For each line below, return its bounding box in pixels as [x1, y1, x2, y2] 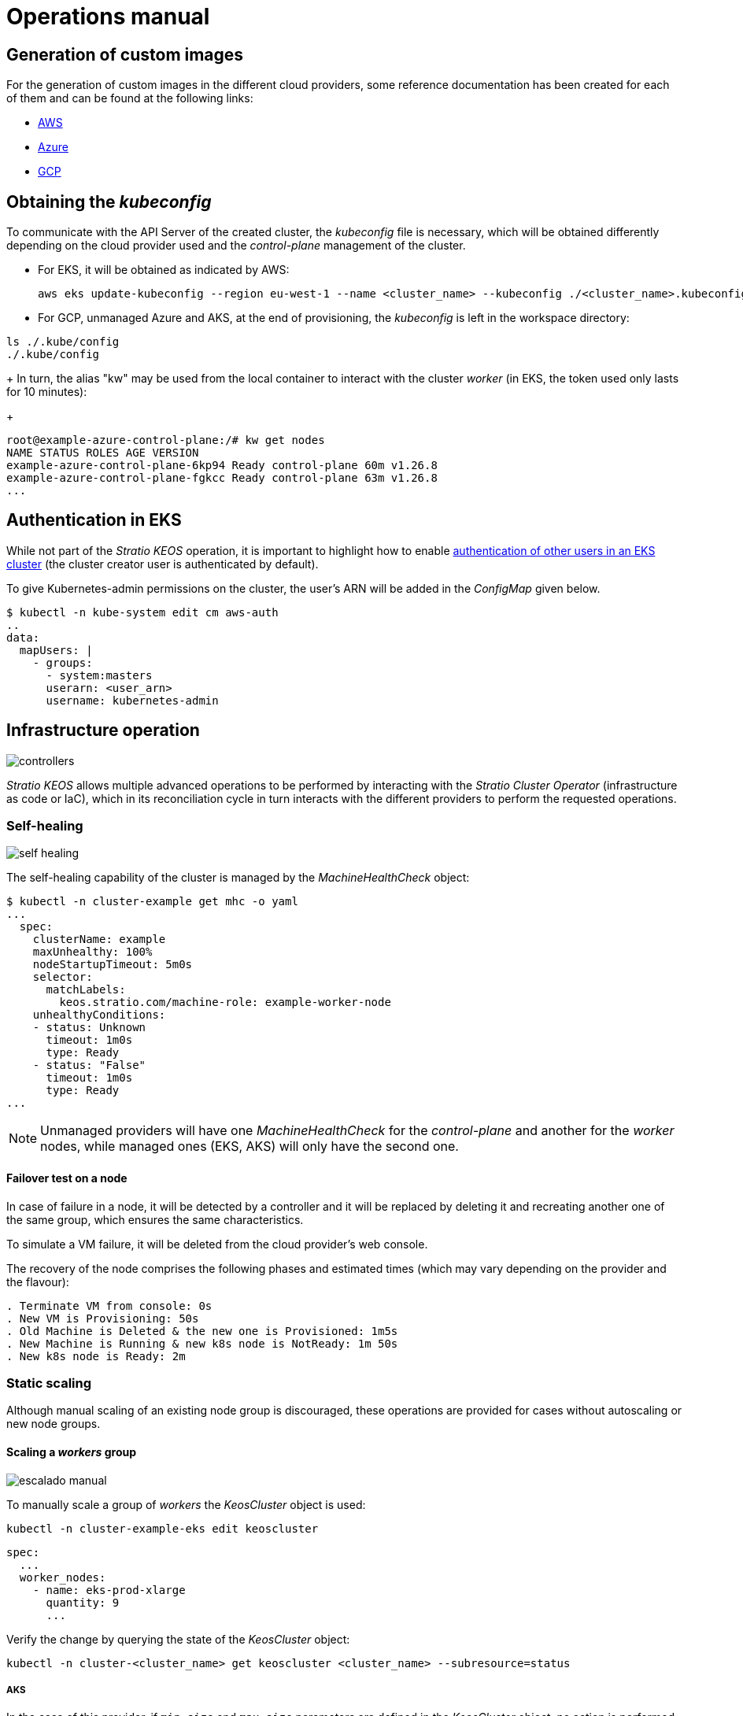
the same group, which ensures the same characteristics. [6, 1212, 304, 1226]
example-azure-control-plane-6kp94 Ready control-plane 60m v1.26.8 [6, 459, 438, 472]
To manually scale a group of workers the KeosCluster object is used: [6, 1497, 366, 1511]
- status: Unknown [32, 1021, 146, 1034]
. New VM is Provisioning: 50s [6, 1311, 199, 1325]
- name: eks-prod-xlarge [32, 1583, 186, 1596]
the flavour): [6, 1274, 69, 1289]
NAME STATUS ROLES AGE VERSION [6, 446, 199, 460]
